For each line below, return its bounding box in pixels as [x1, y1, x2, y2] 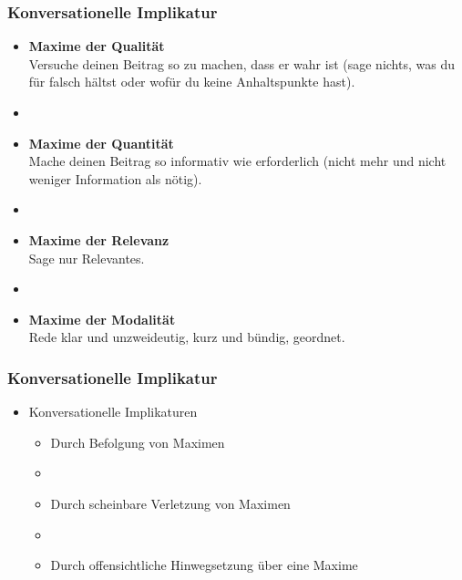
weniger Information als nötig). [28, 169, 202, 188]
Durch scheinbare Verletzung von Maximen [50, 493, 291, 513]
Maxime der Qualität [28, 36, 165, 56]
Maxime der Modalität [28, 309, 176, 328]
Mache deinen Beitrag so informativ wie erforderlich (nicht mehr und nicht [28, 151, 447, 171]
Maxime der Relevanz [28, 230, 169, 249]
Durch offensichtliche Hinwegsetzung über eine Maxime [50, 555, 358, 575]
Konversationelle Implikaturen [28, 402, 198, 421]
